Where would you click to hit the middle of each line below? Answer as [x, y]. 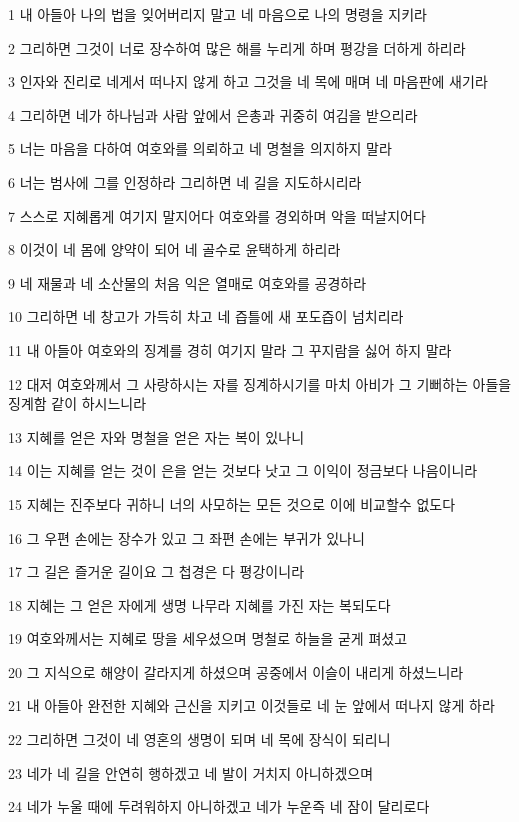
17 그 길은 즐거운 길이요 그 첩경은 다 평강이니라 [156, 571]
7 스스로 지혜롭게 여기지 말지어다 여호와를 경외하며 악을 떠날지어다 [217, 215]
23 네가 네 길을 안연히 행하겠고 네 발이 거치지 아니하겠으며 [191, 772]
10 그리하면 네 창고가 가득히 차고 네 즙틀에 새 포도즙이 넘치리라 [206, 316]
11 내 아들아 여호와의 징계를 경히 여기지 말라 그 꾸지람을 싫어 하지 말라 [230, 349]
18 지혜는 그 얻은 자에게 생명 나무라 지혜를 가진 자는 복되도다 [199, 604]
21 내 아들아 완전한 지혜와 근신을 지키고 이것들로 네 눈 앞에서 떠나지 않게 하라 [251, 705]
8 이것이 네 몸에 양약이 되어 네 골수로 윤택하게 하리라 [174, 249]
